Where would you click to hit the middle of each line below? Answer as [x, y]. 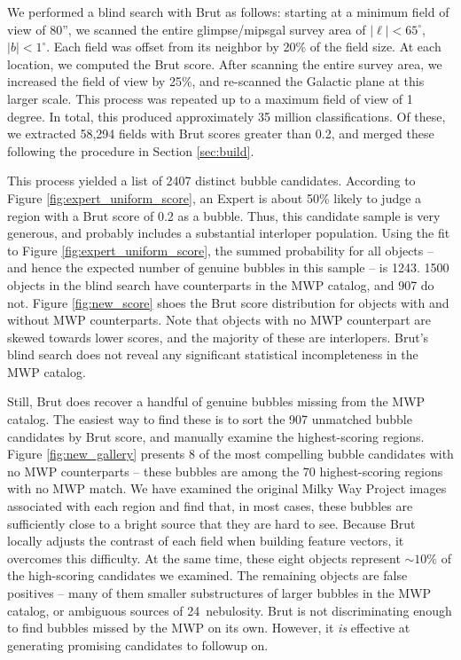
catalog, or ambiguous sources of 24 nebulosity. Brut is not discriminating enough [230, 610]
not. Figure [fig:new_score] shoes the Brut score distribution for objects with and [228, 302]
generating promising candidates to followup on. [138, 644]
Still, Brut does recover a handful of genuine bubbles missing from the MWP [216, 401]
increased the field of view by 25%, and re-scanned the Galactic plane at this [216, 81]
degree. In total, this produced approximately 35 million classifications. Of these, [227, 116]
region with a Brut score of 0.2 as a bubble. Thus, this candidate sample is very [224, 215]
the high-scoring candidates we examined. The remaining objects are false [207, 575]
